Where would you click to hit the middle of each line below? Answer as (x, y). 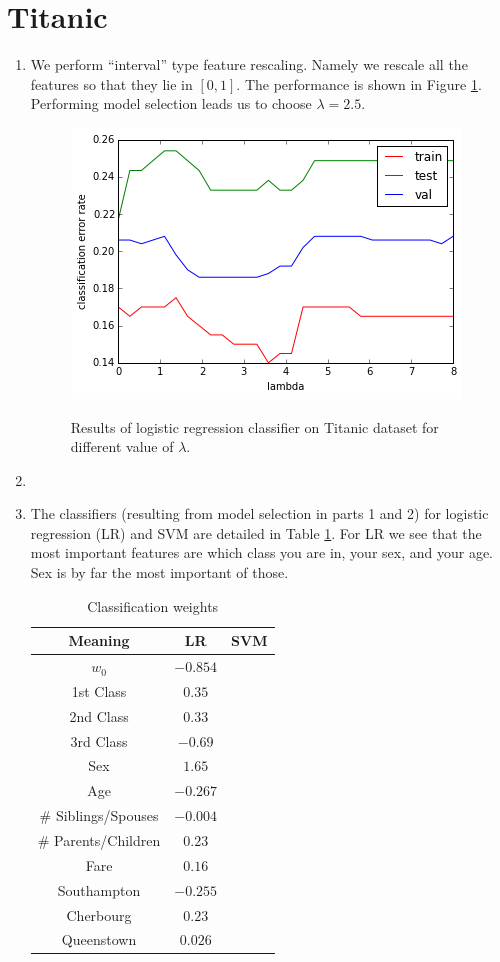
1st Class (99, 690)
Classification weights (153, 605)
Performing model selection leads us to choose (171, 103)
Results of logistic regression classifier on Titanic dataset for (254, 426)
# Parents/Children (99, 840)
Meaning (99, 640)
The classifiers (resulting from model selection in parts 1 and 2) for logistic (259, 513)
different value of (122, 446)
